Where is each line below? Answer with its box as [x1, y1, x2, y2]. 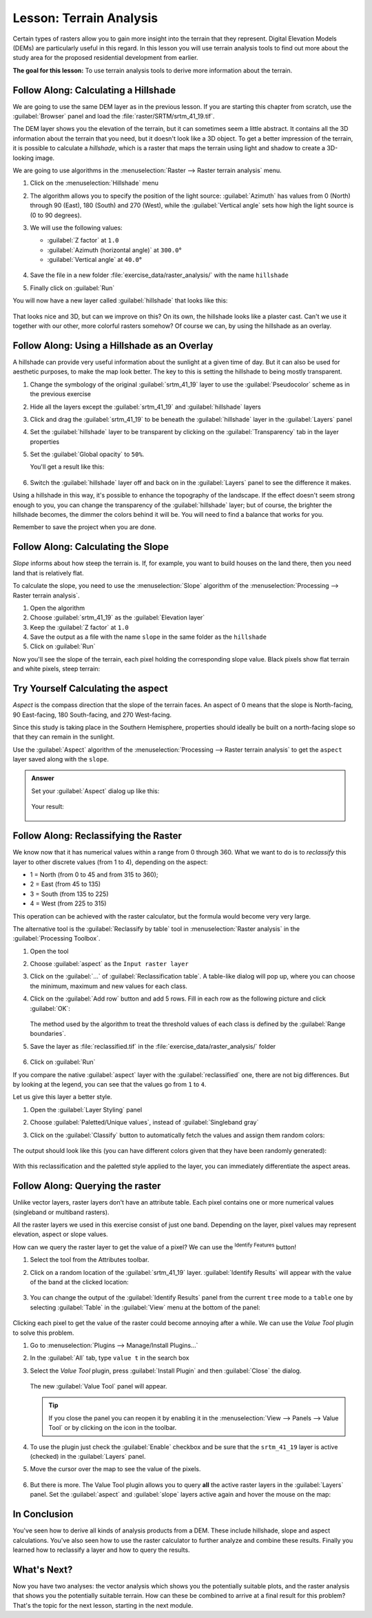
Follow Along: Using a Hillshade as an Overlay [12, 340, 214, 351]
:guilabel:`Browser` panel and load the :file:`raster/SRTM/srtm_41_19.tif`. [12, 112, 215, 121]
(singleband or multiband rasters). [12, 1208, 110, 1216]
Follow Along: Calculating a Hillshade [12, 84, 176, 96]
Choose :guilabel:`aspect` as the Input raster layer [30, 960, 189, 968]
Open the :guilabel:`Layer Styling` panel [30, 1105, 143, 1114]
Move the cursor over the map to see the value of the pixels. [30, 1465, 201, 1473]
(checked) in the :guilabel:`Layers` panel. [30, 1453, 146, 1461]
